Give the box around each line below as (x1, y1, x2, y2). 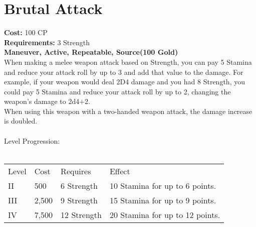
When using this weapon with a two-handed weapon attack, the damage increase (4, 105, 252, 116)
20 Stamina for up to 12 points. (109, 208, 220, 220)
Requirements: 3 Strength (4, 37, 90, 47)
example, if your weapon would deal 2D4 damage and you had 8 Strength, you (4, 76, 245, 87)
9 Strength (61, 194, 98, 206)
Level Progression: (4, 135, 60, 146)
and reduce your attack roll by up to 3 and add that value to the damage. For (4, 66, 243, 77)
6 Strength (61, 179, 98, 191)
